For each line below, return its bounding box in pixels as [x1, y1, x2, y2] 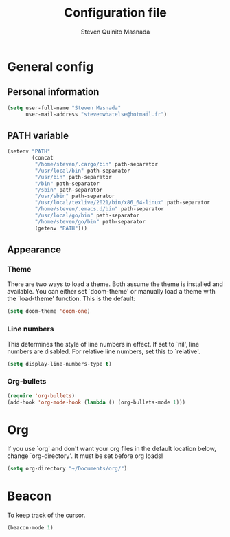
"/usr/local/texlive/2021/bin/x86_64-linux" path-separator [34, 199, 211, 206]
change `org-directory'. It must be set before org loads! [7, 452, 163, 460]
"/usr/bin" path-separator [34, 173, 112, 180]
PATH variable [7, 129, 69, 142]
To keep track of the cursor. [7, 511, 86, 520]
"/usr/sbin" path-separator [34, 193, 115, 200]
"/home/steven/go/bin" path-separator [34, 218, 146, 225]
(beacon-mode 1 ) [7, 525, 54, 531]
